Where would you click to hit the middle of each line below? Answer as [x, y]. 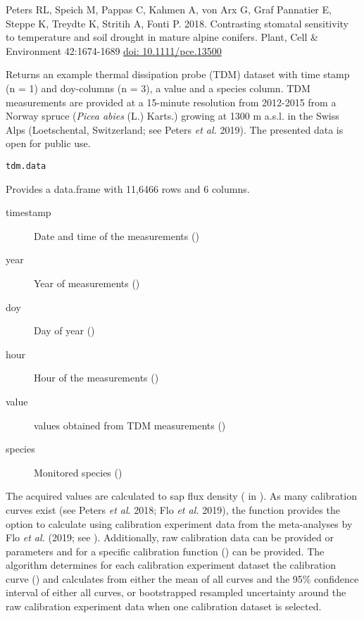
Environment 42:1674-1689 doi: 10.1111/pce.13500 [114, 50]
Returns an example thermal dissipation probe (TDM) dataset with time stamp [178, 74]
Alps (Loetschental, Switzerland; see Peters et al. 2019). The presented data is [175, 129]
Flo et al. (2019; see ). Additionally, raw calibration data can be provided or [170, 537]
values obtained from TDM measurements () [130, 425]
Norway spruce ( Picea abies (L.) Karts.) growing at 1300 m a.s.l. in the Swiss [172, 116]
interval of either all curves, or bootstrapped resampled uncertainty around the [176, 592]
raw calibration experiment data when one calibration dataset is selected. [164, 606]
